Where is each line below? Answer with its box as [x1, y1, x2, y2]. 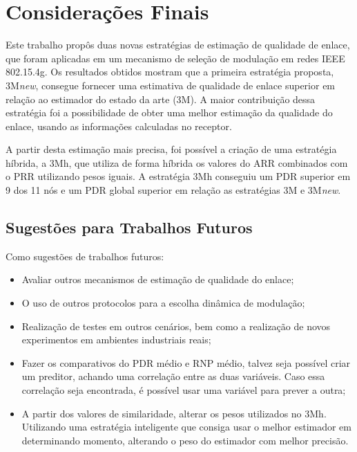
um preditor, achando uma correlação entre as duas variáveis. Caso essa [21, 369, 325, 383]
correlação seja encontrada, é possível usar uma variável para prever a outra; [21, 383, 346, 397]
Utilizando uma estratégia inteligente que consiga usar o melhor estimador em [21, 419, 351, 434]
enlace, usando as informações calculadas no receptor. [6, 118, 232, 133]
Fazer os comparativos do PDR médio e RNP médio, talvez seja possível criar [21, 355, 351, 370]
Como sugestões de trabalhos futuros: [6, 248, 164, 263]
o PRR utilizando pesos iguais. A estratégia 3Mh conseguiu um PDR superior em [6, 169, 351, 183]
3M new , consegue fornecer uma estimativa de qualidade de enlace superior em [6, 78, 336, 92]
